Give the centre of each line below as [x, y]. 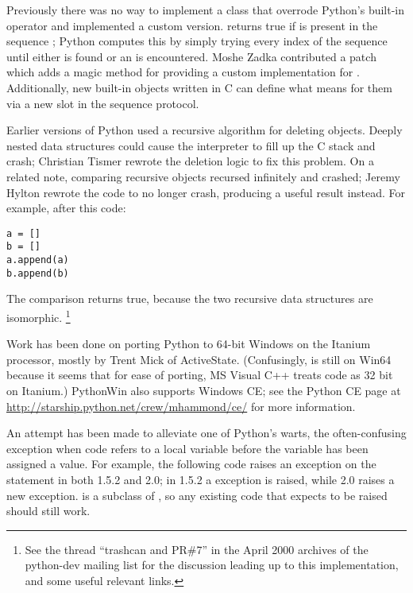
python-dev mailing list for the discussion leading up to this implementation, [212, 565]
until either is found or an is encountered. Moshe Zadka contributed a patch [191, 56]
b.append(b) [38, 273]
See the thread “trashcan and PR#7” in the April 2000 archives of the [197, 549]
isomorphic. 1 [39, 316]
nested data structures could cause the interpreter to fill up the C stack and [191, 145]
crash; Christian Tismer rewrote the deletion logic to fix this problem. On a [190, 161]
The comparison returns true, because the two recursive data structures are [190, 298]
